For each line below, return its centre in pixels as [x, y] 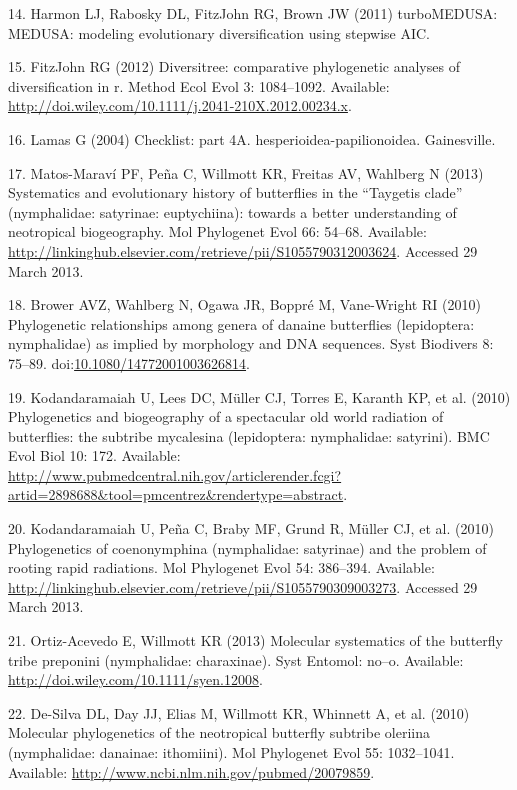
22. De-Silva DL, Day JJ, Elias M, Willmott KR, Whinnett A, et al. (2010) [239, 712]
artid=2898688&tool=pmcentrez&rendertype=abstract [176, 494]
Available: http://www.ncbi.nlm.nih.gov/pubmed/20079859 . [191, 771]
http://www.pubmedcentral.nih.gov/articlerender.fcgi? [175, 474]
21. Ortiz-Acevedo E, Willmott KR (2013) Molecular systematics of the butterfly [255, 640]
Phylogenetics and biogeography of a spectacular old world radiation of [226, 416]
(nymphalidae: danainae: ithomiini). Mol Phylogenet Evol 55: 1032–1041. [231, 752]
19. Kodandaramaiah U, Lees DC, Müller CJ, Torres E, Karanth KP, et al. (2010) [259, 396]
